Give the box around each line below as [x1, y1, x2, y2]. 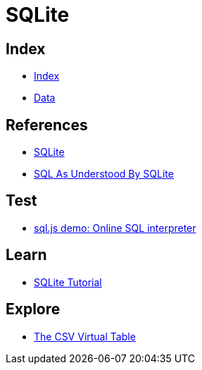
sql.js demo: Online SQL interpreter [34, 221, 196, 234]
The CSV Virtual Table [34, 330, 136, 343]
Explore [6, 300, 61, 319]
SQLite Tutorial [34, 276, 102, 288]
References [6, 116, 88, 134]
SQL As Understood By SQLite [34, 168, 174, 180]
